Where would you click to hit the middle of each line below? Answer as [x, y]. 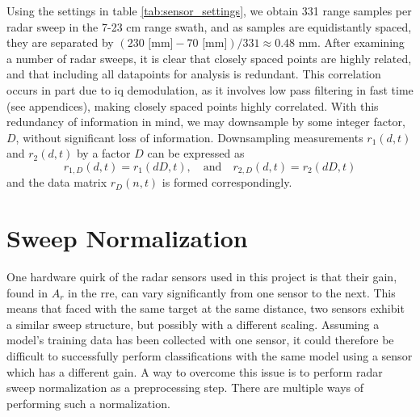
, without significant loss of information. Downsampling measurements [189, 137]
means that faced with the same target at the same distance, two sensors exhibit [206, 308]
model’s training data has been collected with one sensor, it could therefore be [200, 340]
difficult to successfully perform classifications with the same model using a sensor [210, 356]
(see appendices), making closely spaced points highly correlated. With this [193, 105]
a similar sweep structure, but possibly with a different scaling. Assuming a [193, 324]
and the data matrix [57, 182]
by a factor [103, 153]
